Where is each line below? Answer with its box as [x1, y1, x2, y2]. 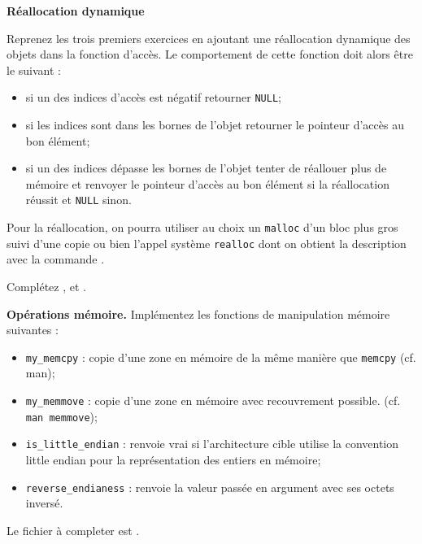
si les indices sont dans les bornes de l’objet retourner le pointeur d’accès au [25, 116, 404, 133]
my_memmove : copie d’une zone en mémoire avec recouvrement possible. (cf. [25, 392, 401, 408]
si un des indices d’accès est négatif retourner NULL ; [25, 89, 281, 106]
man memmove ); [25, 407, 98, 424]
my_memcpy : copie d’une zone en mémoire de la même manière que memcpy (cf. [25, 348, 416, 365]
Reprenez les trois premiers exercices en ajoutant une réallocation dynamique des [7, 29, 411, 46]
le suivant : [7, 61, 61, 78]
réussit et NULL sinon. [25, 191, 132, 208]
